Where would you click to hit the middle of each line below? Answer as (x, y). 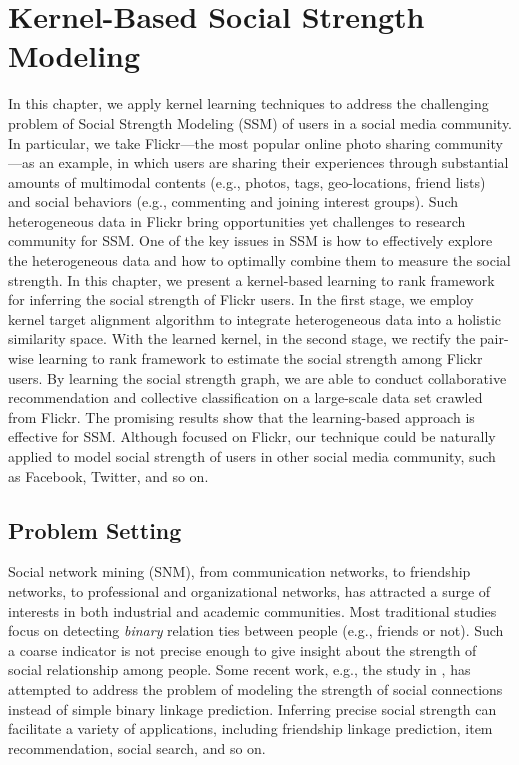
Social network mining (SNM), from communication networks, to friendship (239, 571)
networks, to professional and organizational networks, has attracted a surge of (249, 590)
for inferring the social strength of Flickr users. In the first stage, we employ (241, 299)
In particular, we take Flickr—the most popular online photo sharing (219, 142)
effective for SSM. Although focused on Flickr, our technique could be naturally (252, 436)
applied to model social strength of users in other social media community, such (252, 456)
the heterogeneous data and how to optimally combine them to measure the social (259, 260)
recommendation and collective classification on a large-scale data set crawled (245, 397)
